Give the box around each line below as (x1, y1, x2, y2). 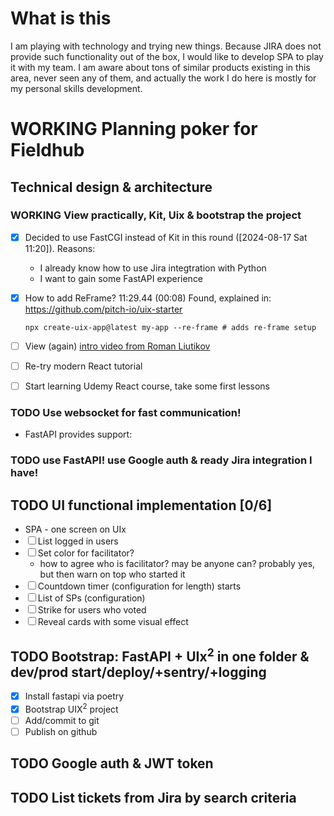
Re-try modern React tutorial (24, 360, 143, 372)
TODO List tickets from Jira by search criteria (10, 789, 297, 806)
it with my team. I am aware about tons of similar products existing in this (10, 61, 311, 73)
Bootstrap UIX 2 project (24, 702, 119, 715)
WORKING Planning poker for (10, 118, 258, 141)
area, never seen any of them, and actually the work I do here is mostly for (10, 72, 317, 84)
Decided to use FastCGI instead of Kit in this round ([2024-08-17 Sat (24, 231, 308, 243)
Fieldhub (10, 139, 85, 162)
